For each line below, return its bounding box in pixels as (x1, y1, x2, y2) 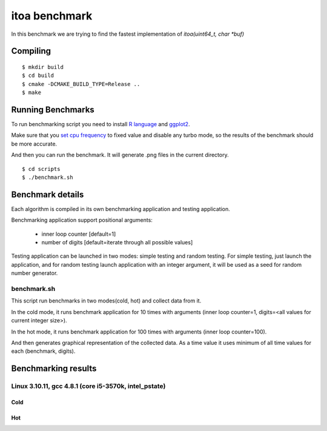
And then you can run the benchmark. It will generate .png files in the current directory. (11, 152, 230, 159)
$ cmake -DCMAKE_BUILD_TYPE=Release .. (22, 81, 140, 87)
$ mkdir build (22, 64, 64, 70)
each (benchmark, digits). (11, 347, 76, 355)
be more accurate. (11, 140, 58, 147)
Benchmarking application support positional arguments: (11, 216, 153, 224)
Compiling (11, 46, 51, 56)
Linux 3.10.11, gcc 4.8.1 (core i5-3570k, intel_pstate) (11, 382, 166, 390)
